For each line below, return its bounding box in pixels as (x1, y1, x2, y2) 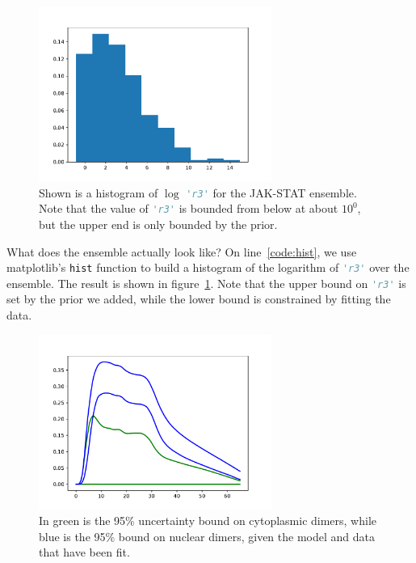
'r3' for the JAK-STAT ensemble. (186, 184, 357, 201)
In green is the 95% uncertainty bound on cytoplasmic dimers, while (39, 512, 377, 529)
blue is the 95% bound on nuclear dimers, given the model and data (39, 527, 375, 544)
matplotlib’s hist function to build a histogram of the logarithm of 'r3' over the (6, 259, 410, 276)
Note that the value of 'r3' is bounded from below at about (39, 200, 338, 217)
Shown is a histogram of (39, 184, 158, 201)
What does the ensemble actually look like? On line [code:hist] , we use (6, 243, 357, 260)
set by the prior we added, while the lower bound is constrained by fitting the (6, 290, 391, 307)
